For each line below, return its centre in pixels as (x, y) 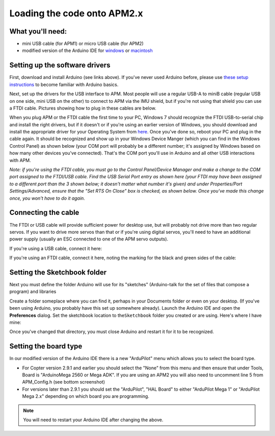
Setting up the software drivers (60, 65)
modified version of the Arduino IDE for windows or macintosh (87, 50)
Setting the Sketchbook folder (58, 272)
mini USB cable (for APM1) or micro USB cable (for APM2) (83, 44)
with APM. (20, 160)
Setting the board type (46, 346)
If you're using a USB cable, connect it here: (56, 248)
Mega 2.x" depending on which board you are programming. (86, 396)
